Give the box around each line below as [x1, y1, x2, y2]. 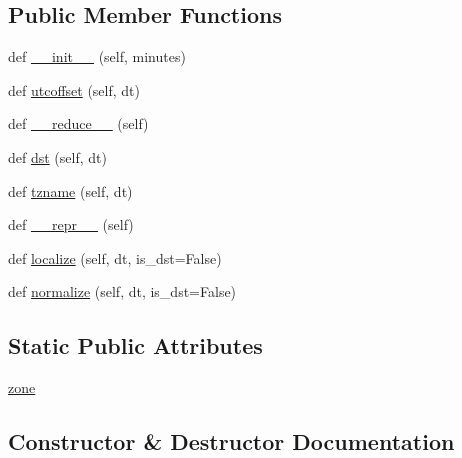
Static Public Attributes [8, 330, 263, 361]
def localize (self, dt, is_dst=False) [8, 247, 222, 268]
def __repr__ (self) [8, 214, 134, 235]
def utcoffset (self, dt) [8, 79, 140, 100]
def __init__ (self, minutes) [8, 46, 186, 67]
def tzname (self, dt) [8, 180, 133, 201]
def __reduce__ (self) [8, 113, 149, 134]
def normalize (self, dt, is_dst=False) [8, 281, 237, 302]
